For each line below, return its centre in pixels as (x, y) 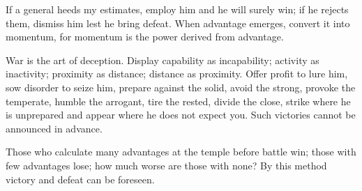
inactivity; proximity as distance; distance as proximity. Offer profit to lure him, (177, 74)
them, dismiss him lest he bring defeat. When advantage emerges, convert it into (178, 23)
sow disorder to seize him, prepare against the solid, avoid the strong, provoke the (181, 87)
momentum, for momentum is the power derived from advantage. (145, 37)
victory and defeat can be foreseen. (80, 179)
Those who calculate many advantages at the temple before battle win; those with (181, 152)
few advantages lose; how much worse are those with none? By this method (166, 165)
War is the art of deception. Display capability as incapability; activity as (163, 60)
